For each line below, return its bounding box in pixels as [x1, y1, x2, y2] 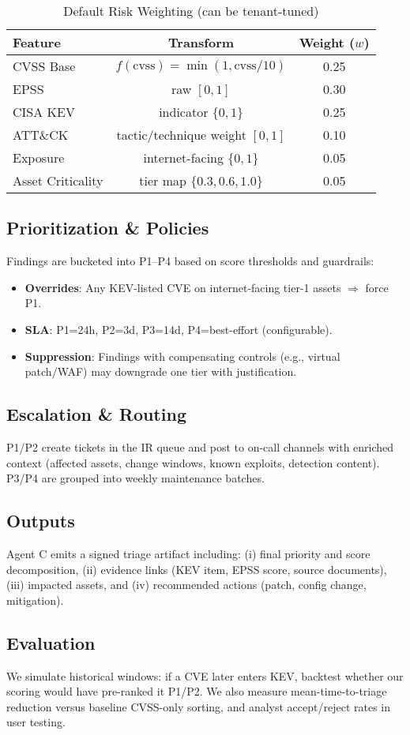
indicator [159, 103, 209, 121]
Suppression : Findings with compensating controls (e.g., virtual [24, 347, 340, 364]
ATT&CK [13, 126, 69, 144]
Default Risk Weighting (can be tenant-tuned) [63, 2, 319, 20]
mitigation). [6, 591, 64, 608]
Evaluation [6, 630, 96, 654]
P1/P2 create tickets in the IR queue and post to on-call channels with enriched [6, 438, 394, 455]
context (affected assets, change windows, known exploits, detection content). [6, 454, 380, 471]
